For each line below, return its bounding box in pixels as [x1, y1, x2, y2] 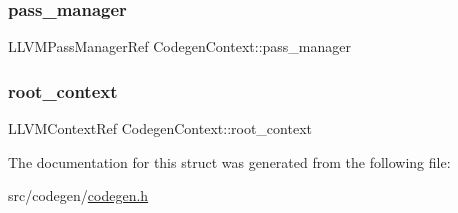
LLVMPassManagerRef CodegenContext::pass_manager [8, 36, 351, 57]
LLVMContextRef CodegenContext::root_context [8, 118, 312, 139]
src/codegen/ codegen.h [8, 185, 149, 206]
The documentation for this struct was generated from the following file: [8, 151, 451, 172]
